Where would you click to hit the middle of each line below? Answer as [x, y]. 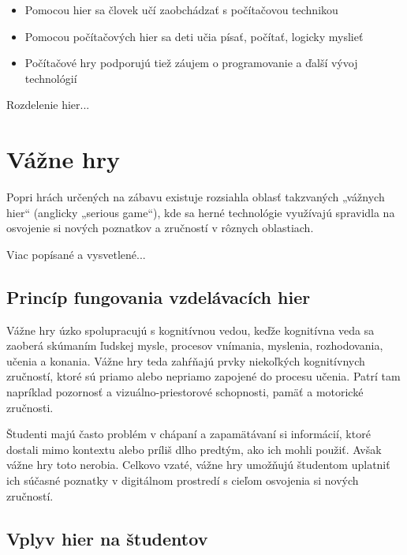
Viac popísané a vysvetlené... [76, 254]
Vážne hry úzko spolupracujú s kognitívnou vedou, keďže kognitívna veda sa [190, 330]
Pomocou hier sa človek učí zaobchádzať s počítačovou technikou [181, 9]
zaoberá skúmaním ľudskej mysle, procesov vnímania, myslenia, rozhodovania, [195, 345]
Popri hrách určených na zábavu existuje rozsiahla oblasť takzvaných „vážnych [196, 197]
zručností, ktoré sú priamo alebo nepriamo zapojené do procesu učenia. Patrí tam [203, 376]
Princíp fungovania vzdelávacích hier [159, 296]
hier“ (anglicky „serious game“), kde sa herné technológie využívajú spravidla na [201, 212]
